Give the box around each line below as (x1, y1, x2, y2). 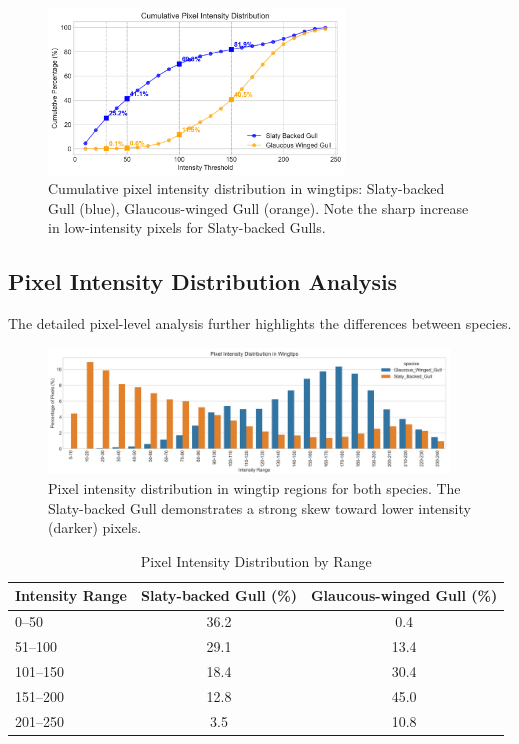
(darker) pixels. (48, 517, 142, 538)
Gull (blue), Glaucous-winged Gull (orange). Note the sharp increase (48, 197, 469, 218)
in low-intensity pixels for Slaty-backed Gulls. (48, 217, 326, 238)
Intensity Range (15, 585, 127, 606)
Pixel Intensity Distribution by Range (140, 550, 372, 571)
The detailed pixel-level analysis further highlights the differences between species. (8, 313, 512, 334)
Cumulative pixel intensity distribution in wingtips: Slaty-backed (48, 178, 445, 199)
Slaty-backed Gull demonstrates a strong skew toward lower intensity (48, 497, 471, 518)
